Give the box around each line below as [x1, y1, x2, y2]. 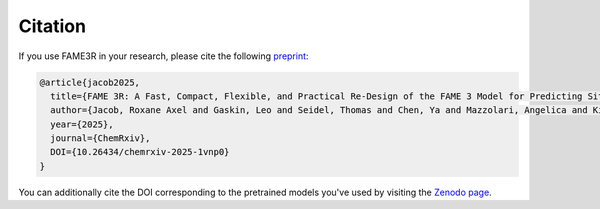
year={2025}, [50, 118, 114, 130]
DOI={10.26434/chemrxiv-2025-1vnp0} [50, 146, 230, 158]
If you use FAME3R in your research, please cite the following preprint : [18, 50, 309, 62]
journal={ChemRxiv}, [50, 133, 151, 144]
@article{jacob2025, [39, 76, 140, 88]
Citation [18, 15, 87, 37]
